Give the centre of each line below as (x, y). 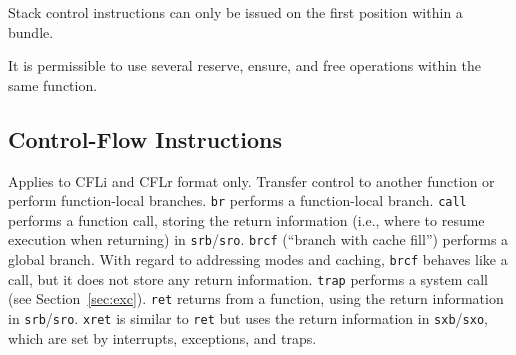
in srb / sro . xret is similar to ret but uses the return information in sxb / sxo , (248, 318)
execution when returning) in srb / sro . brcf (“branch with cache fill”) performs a (258, 239)
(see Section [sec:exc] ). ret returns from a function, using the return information (256, 298)
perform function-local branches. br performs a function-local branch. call (237, 200)
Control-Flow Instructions (145, 138)
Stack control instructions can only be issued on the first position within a (235, 12)
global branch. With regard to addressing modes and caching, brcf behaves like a (258, 259)
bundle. (31, 31)
